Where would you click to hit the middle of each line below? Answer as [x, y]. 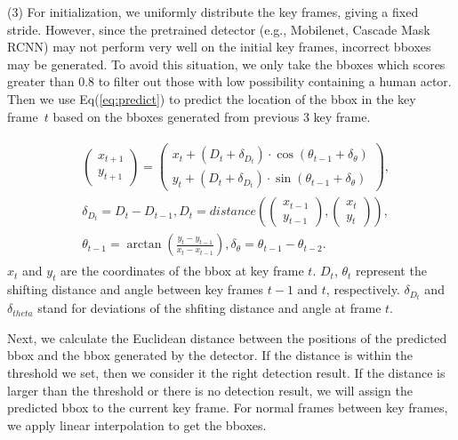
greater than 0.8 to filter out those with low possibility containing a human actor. [229, 81]
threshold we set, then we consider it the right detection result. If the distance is [226, 373]
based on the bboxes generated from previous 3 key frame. [212, 116]
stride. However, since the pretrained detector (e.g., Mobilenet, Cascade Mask [219, 29]
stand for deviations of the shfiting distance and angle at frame [209, 308]
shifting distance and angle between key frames [136, 289]
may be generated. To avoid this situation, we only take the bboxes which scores [226, 64]
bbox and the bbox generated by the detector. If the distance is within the [210, 355]
